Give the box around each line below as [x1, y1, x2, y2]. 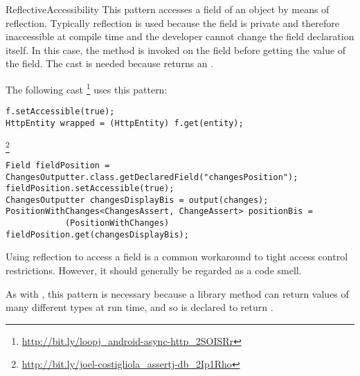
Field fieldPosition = [6, 160, 110, 170]
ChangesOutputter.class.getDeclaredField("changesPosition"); [6, 172, 298, 182]
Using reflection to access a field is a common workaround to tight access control [6, 249, 348, 264]
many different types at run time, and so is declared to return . [6, 300, 273, 314]
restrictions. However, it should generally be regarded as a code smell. [6, 263, 302, 278]
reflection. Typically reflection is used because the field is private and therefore [6, 15, 339, 30]
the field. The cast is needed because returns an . [6, 56, 214, 71]
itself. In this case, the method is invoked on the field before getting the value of [6, 42, 346, 57]
